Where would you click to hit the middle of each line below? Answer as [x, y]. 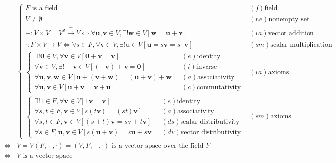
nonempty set [289, 19]
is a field [45, 9]
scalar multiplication [301, 44]
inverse [207, 67]
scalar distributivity [210, 122]
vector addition [291, 34]
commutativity [219, 88]
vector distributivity [211, 132]
